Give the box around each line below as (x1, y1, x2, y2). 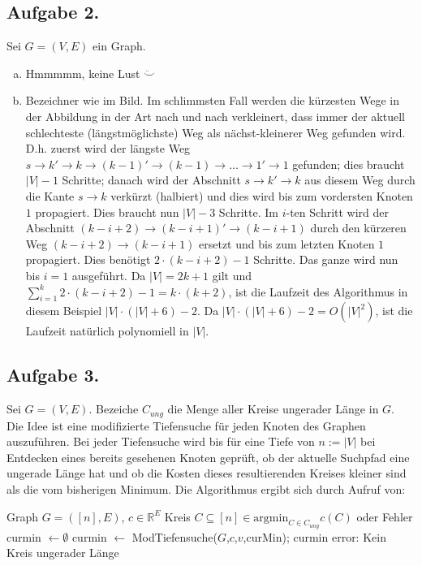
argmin (253, 512, 289, 524)
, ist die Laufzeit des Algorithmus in (228, 283, 408, 300)
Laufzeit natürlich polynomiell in (25, 322, 189, 339)
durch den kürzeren (310, 219, 407, 236)
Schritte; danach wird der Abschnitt (62, 171, 241, 188)
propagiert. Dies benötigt (25, 251, 151, 268)
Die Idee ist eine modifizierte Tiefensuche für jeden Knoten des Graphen (6, 417, 366, 434)
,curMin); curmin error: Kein (243, 528, 386, 545)
